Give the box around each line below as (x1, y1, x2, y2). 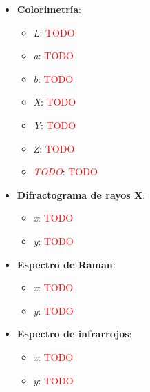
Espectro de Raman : (17, 257, 116, 271)
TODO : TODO (33, 164, 98, 179)
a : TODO (33, 48, 74, 63)
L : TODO (33, 25, 75, 39)
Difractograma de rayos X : (17, 187, 146, 202)
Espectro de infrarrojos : (17, 326, 132, 341)
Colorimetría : (17, 2, 81, 16)
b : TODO (33, 71, 74, 86)
